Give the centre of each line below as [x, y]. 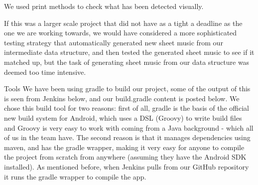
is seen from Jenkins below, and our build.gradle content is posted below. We [122, 98]
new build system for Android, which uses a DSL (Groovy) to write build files [123, 117]
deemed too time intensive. [45, 72]
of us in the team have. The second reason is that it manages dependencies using [127, 137]
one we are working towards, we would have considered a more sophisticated [121, 33]
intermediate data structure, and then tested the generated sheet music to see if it [129, 52]
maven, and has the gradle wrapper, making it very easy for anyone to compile [124, 147]
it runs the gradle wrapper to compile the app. [75, 176]
